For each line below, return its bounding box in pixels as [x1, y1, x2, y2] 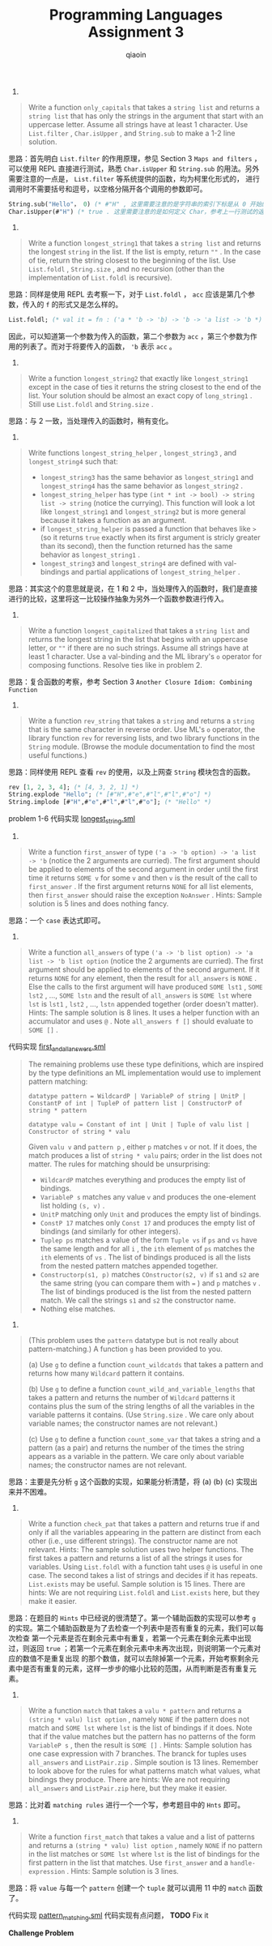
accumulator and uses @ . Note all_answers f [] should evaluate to [28, 1016, 253, 1026]
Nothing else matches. [40, 1303, 116, 1314]
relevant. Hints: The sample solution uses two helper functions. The [28, 1544, 254, 1554]
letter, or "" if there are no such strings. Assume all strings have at [28, 643, 249, 652]
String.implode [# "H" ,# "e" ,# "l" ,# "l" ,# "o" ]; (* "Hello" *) [8, 798, 212, 806]
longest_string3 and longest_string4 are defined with [40, 558, 223, 568]
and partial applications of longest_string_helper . [70, 567, 240, 576]
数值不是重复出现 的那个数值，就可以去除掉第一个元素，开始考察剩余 [22, 1653, 252, 1663]
